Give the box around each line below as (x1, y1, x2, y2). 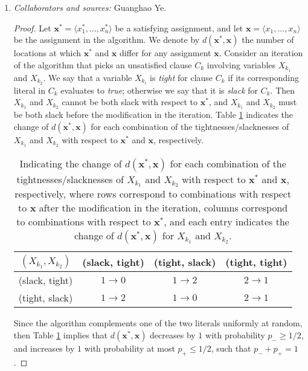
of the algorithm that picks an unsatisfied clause (13, 58, 192, 71)
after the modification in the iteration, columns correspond (39, 201, 288, 215)
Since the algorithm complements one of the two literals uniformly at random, (13, 317, 303, 329)
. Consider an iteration (219, 47, 303, 59)
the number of (242, 33, 294, 46)
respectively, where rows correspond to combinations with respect (14, 187, 292, 201)
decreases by (150, 328, 196, 341)
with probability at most (84, 341, 175, 354)
